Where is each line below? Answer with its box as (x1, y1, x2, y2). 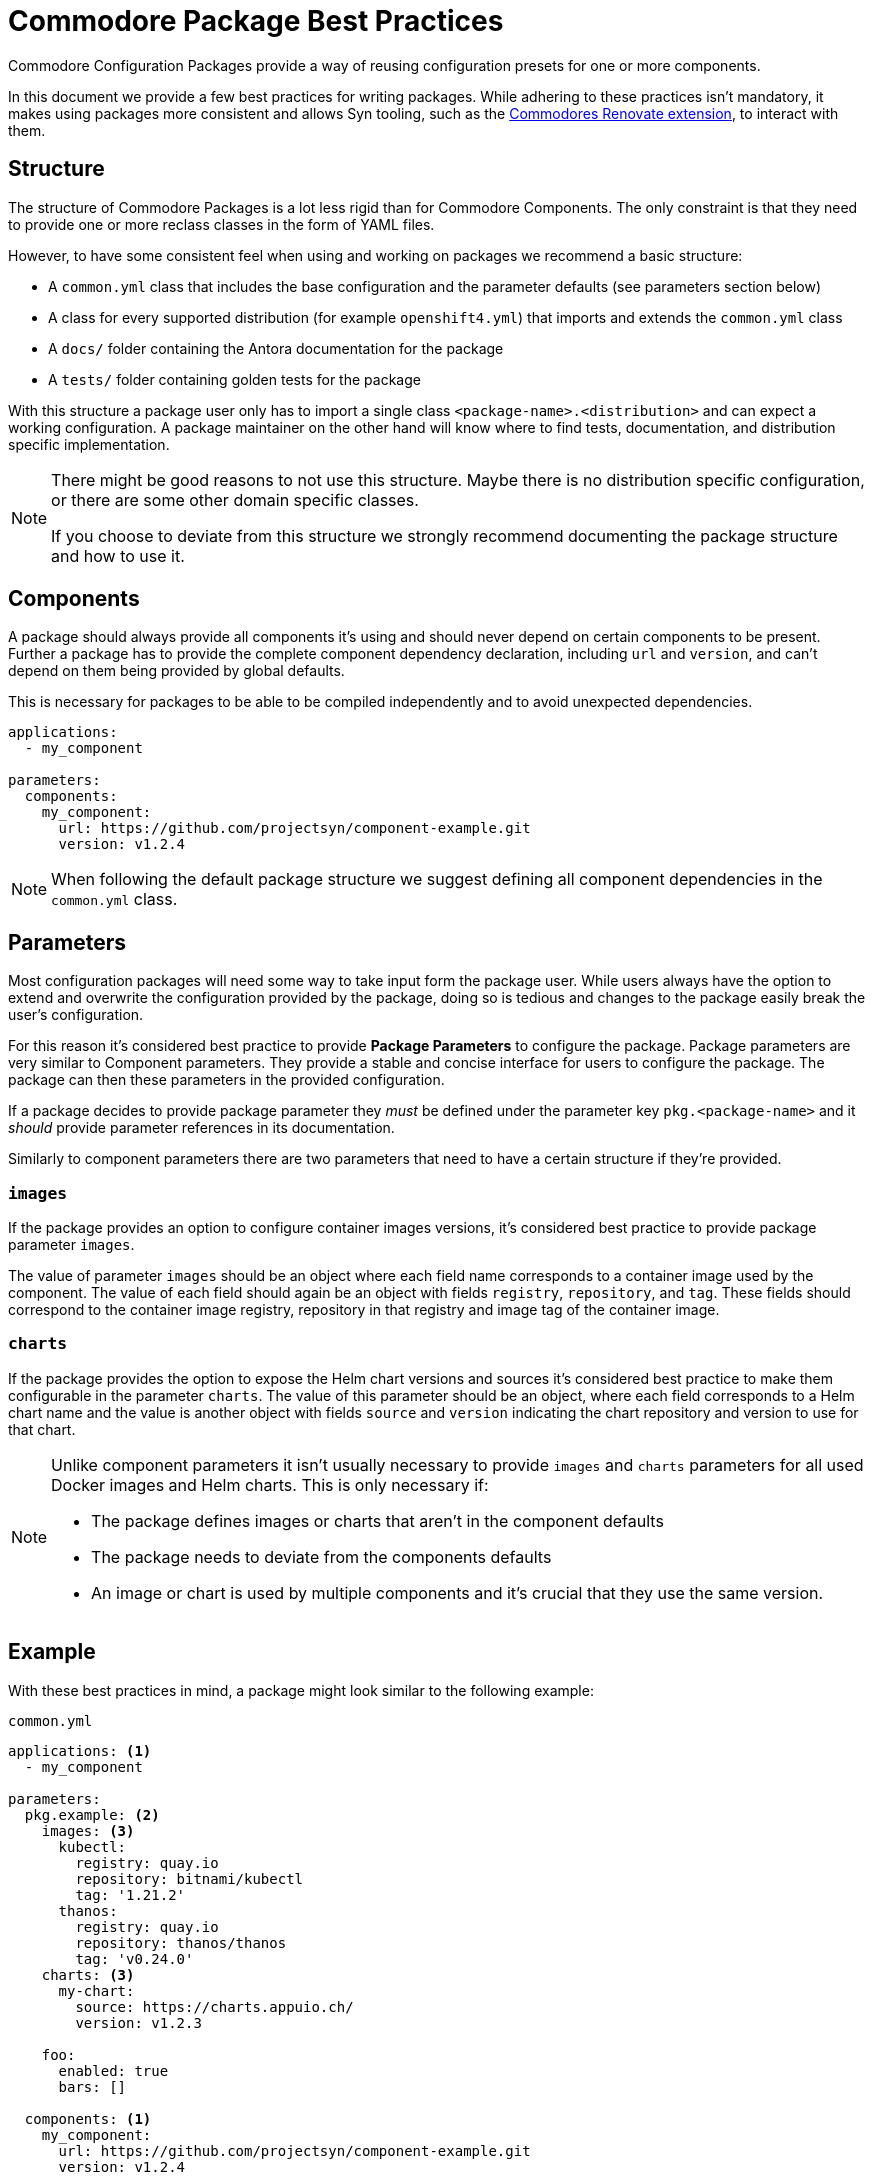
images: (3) (41, 1822, 135, 1839)
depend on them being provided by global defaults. (8, 662, 345, 680)
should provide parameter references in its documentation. (8, 1119, 395, 1137)
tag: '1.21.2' (75, 1886, 186, 1903)
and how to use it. (51, 545, 185, 566)
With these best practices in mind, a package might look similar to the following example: (8, 1681, 594, 1699)
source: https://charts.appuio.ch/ (75, 1998, 354, 2015)
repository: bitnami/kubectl (75, 1870, 304, 1887)
